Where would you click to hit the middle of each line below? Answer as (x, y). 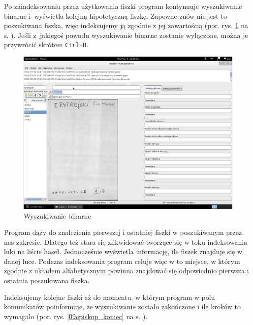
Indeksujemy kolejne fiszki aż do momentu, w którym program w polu (110, 297)
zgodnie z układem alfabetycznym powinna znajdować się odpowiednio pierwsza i (126, 271)
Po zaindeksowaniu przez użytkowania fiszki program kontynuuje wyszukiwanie (123, 6)
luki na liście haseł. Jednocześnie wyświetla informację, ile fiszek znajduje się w (123, 251)
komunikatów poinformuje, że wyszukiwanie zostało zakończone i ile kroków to (122, 307)
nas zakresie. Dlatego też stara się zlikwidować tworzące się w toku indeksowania (126, 242)
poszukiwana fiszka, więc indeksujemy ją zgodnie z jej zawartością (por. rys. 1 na (126, 25)
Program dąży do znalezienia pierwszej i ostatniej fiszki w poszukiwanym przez (123, 232)
